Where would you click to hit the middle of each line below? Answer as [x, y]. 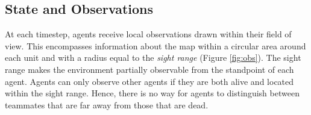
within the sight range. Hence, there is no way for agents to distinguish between [152, 93]
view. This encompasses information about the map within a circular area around [155, 45]
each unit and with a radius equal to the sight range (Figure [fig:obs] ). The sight [153, 57]
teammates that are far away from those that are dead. [107, 104]
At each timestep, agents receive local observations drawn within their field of [148, 34]
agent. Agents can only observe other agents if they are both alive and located [149, 81]
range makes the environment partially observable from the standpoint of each [149, 69]
